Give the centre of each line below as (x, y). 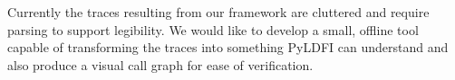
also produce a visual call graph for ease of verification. (160, 64)
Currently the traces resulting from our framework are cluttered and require (218, 12)
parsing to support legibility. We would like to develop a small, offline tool (213, 29)
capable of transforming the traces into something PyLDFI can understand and (228, 47)
